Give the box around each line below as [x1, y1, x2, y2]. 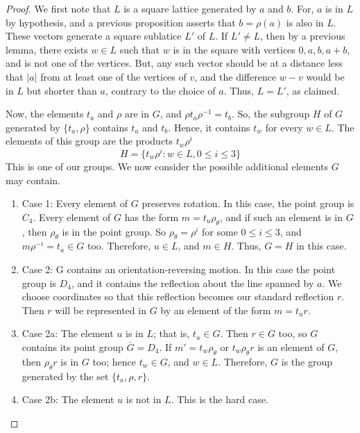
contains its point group [22, 339, 123, 354]
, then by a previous [259, 28, 345, 43]
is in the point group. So [62, 224, 166, 238]
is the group [281, 354, 332, 368]
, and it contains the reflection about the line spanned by [71, 275, 314, 290]
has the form [124, 209, 179, 224]
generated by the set [22, 368, 109, 383]
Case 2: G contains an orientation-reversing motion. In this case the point [22, 261, 336, 276]
